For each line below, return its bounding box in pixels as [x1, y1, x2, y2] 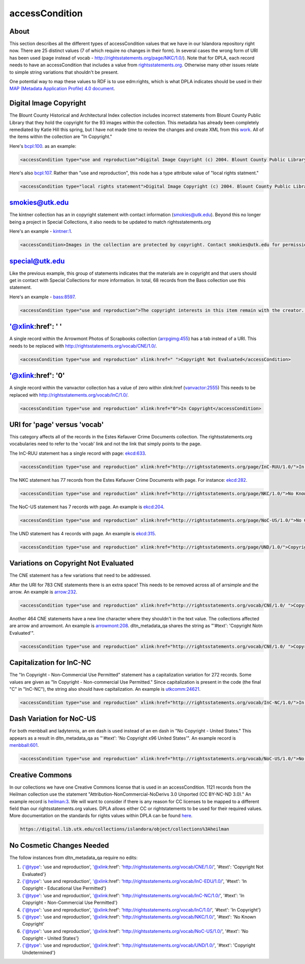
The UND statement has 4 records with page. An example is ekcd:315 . [9, 530, 156, 536]
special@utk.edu [9, 256, 65, 265]
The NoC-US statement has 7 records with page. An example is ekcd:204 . [9, 504, 165, 510]
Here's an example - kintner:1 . [9, 228, 72, 235]
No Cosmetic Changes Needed [9, 841, 109, 850]
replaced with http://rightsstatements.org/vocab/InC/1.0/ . [9, 392, 129, 398]
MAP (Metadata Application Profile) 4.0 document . [9, 86, 115, 92]
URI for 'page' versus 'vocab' [9, 420, 104, 429]
